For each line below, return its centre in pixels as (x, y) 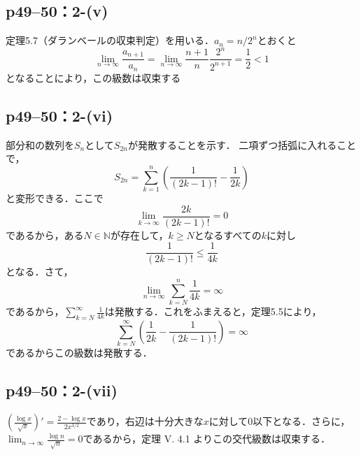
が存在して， (139, 234)
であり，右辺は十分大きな (145, 421)
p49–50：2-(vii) (62, 390)
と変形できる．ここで (55, 198)
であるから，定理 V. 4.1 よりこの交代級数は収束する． (207, 439)
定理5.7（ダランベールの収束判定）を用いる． (110, 40)
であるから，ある (45, 234)
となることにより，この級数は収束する (93, 77)
